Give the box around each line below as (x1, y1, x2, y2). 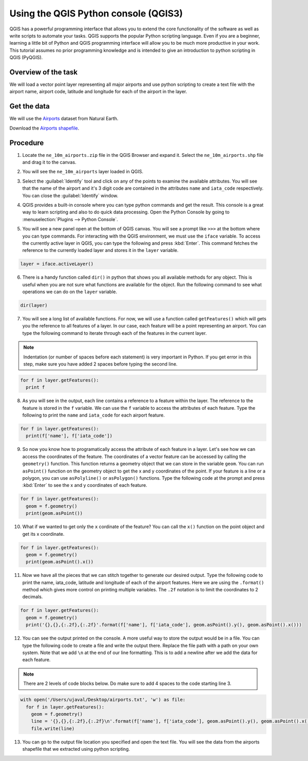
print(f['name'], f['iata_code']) (26, 433, 113, 439)
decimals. (22, 594, 43, 600)
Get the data (9, 102, 50, 111)
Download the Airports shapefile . (9, 125, 80, 131)
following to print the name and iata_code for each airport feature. (22, 412, 165, 419)
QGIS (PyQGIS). (9, 55, 43, 61)
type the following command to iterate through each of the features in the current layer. (22, 330, 207, 336)
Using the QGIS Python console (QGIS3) (9, 8, 183, 19)
